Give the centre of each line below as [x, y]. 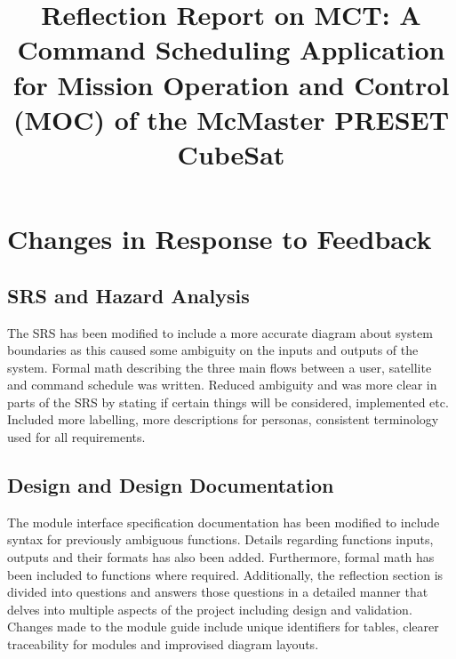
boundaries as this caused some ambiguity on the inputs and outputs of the [213, 350]
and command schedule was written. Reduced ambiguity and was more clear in [222, 385]
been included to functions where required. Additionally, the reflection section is [225, 574]
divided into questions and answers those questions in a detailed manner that [218, 592]
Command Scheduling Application [231, 49]
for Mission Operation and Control [231, 84]
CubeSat [231, 153]
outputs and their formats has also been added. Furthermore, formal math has [221, 557]
